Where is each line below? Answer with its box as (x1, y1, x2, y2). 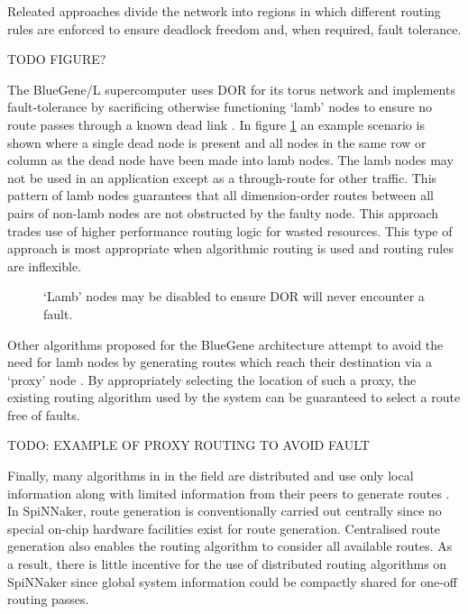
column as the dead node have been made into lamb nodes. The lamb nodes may (7, 151, 454, 170)
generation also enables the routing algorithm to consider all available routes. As (7, 536, 453, 555)
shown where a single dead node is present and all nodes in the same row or (7, 133, 427, 151)
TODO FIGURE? (7, 50, 106, 69)
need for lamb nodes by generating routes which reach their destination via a (7, 353, 432, 371)
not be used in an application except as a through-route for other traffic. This (7, 168, 437, 187)
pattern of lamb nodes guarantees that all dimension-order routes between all (7, 186, 435, 205)
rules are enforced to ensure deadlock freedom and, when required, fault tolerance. (7, 19, 462, 38)
